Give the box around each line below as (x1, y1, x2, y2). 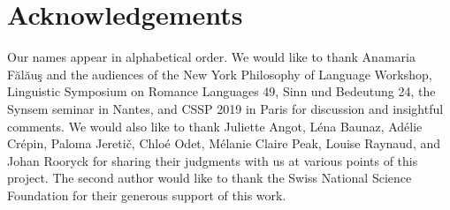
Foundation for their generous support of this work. (7, 185, 286, 204)
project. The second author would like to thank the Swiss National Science (7, 169, 412, 187)
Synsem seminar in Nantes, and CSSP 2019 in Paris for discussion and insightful (7, 99, 444, 117)
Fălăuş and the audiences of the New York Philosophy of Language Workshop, (7, 64, 432, 83)
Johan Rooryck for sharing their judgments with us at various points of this (7, 151, 418, 169)
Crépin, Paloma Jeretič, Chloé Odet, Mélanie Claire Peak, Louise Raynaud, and (7, 134, 441, 153)
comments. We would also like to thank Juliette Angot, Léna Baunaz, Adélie (7, 116, 423, 135)
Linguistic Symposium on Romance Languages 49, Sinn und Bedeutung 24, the (7, 82, 436, 101)
